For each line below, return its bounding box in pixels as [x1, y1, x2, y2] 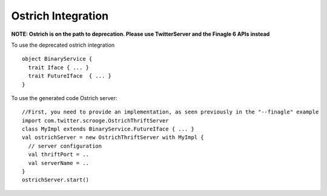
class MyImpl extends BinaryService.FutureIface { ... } [22, 126, 195, 133]
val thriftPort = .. [28, 151, 90, 158]
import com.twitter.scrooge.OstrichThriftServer [22, 117, 169, 124]
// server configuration [28, 143, 102, 149]
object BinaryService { [22, 55, 93, 63]
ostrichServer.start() [22, 177, 90, 183]
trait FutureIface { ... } [28, 73, 112, 79]
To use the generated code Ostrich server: [11, 94, 117, 101]
